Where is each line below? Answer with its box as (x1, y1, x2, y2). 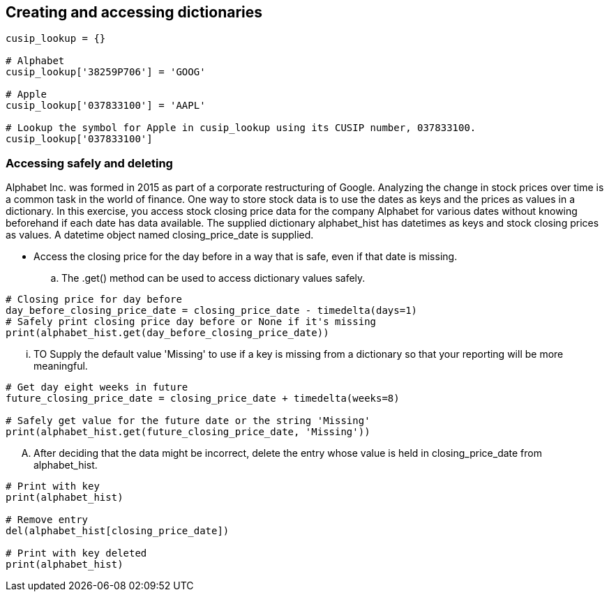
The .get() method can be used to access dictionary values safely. (61, 272, 366, 285)
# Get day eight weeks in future (6, 381, 188, 393)
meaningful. (33, 360, 88, 372)
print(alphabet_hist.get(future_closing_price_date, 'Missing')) (6, 426, 370, 438)
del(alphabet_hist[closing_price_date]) (6, 525, 230, 537)
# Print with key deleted (6, 547, 147, 559)
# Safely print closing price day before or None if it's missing (6, 316, 377, 328)
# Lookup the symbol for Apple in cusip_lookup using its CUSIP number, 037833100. (6, 122, 476, 134)
